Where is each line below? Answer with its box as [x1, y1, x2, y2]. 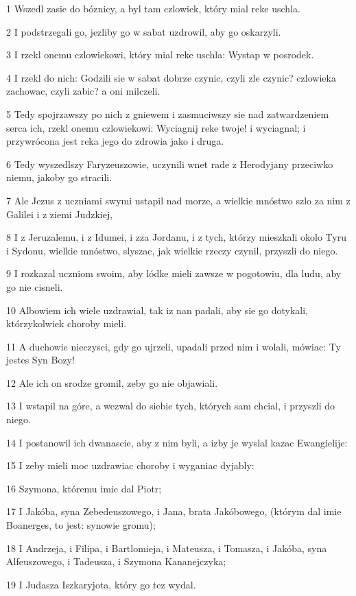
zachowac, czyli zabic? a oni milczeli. [6, 84, 161, 98]
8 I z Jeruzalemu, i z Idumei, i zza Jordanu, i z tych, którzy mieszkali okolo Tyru [6, 230, 347, 244]
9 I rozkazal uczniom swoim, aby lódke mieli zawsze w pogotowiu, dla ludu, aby [6, 266, 342, 281]
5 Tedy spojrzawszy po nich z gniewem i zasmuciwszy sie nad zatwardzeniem [6, 106, 329, 121]
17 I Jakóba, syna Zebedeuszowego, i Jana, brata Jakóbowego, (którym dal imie [6, 504, 342, 518]
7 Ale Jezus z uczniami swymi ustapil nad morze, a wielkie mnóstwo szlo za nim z [6, 193, 351, 207]
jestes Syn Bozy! [6, 353, 75, 367]
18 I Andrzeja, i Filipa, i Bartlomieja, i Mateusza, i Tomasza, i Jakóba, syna [6, 540, 327, 555]
